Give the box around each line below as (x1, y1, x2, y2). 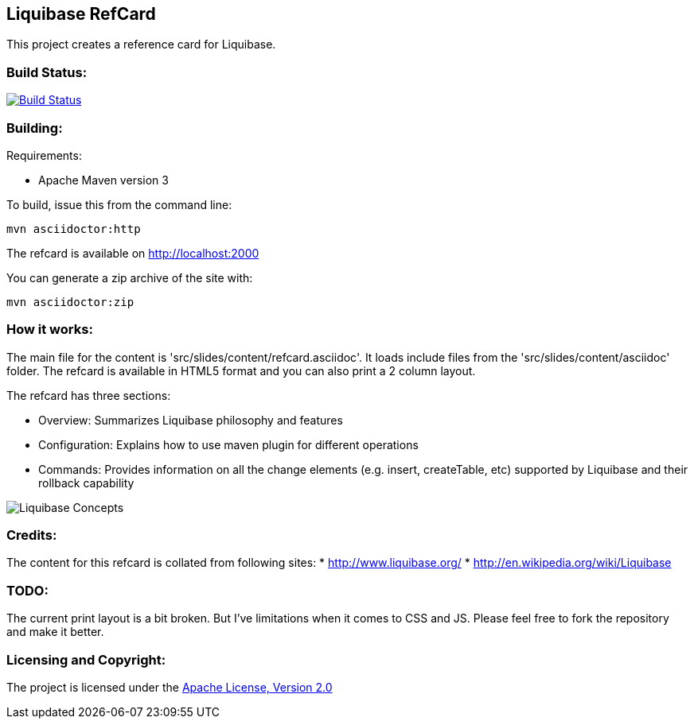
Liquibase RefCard (6, 4, 156, 24)
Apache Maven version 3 (38, 173, 169, 187)
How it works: (6, 321, 93, 338)
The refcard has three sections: (6, 388, 171, 402)
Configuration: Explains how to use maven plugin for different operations (38, 437, 419, 452)
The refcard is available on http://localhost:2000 (6, 246, 259, 260)
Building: (6, 119, 63, 136)
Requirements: (6, 148, 82, 162)
